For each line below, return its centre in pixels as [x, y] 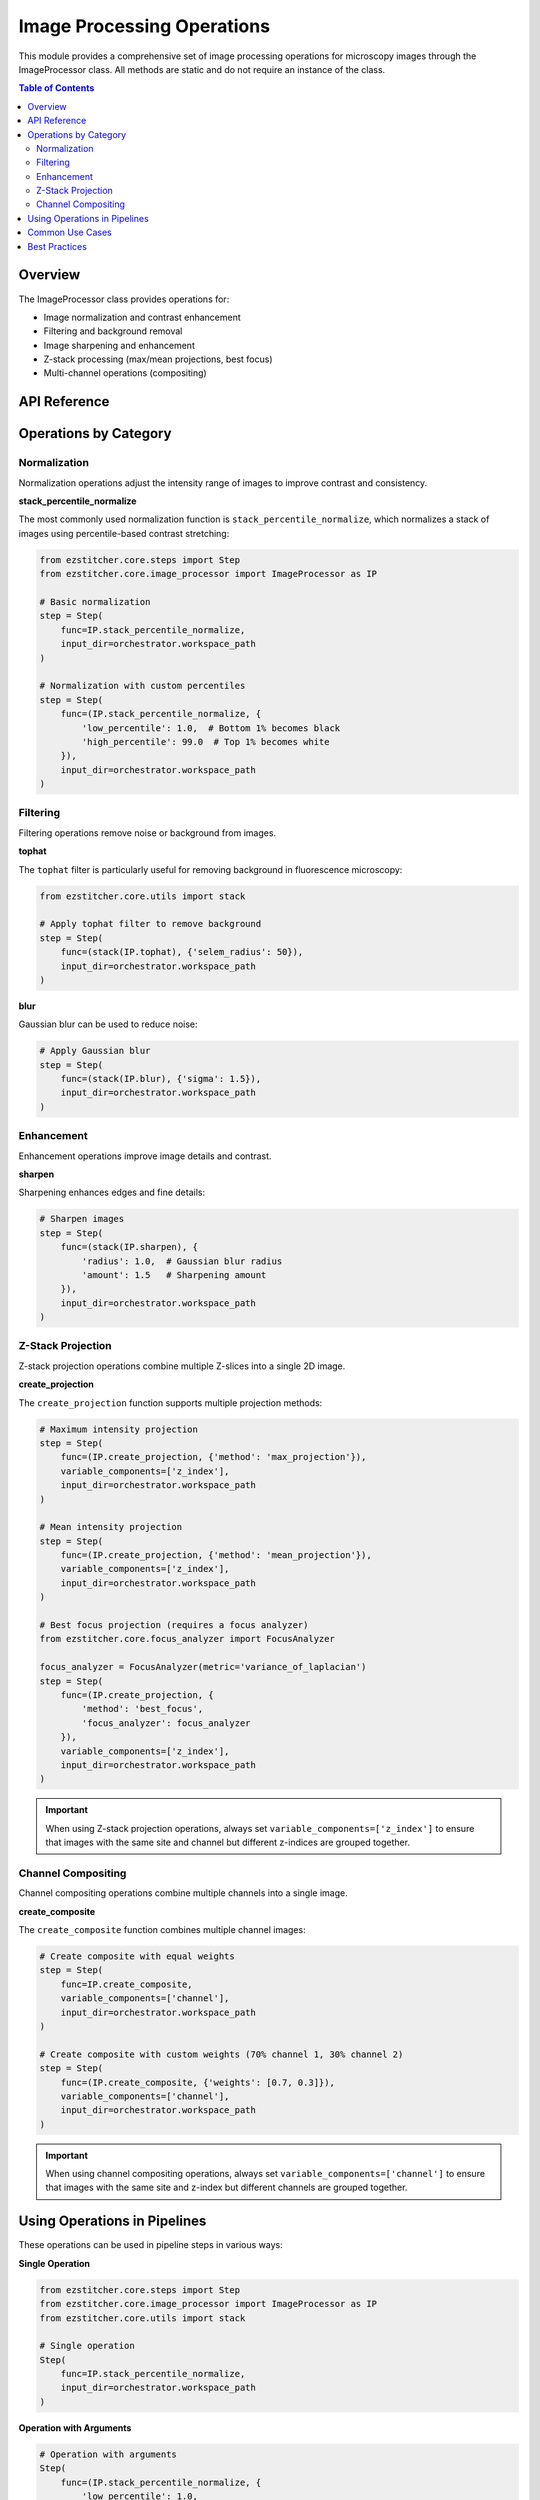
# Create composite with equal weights [137, 1956]
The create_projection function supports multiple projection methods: [170, 1402]
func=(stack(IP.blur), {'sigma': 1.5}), [161, 1079]
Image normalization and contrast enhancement [142, 317]
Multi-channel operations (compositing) [125, 373]
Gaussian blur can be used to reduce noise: [108, 1024]
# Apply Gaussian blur [95, 1051]
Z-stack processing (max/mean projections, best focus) [158, 359]
